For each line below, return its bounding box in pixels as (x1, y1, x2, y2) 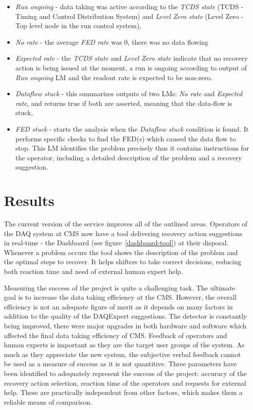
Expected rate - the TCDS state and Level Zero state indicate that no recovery (15, 53, 248, 63)
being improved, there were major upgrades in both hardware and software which (4, 320, 247, 330)
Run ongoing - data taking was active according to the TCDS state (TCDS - (15, 1, 244, 11)
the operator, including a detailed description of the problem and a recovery (15, 152, 242, 162)
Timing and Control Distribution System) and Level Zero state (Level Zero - (15, 11, 244, 21)
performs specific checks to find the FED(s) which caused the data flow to (15, 133, 236, 143)
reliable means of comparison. (4, 396, 92, 407)
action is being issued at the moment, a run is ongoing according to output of (15, 62, 247, 72)
